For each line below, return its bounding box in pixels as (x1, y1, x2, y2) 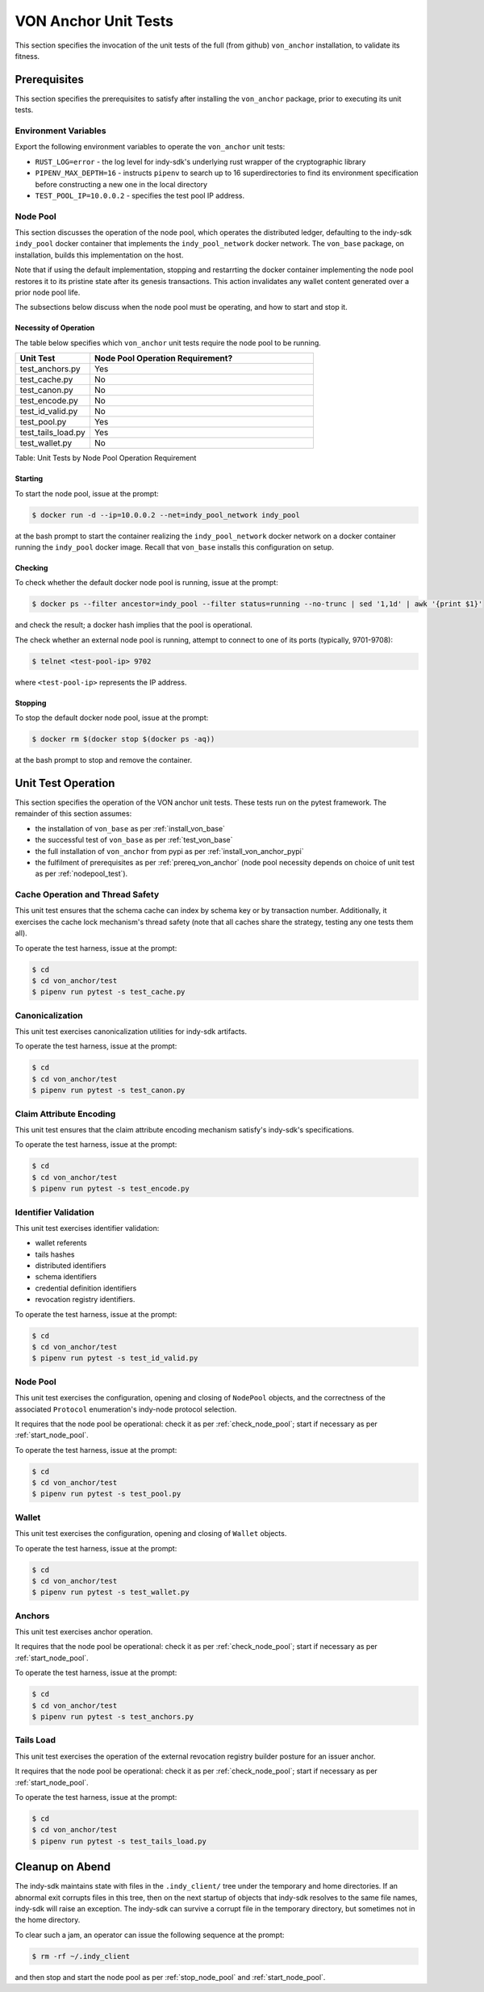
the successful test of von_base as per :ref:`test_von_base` (35, 835, 233, 845)
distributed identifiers (35, 1261, 106, 1270)
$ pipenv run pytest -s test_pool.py (31, 1489, 181, 1499)
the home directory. (15, 1915, 81, 1925)
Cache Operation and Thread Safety (15, 889, 160, 900)
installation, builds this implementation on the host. (15, 250, 184, 260)
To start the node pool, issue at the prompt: (15, 488, 159, 498)
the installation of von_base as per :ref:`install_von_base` (35, 823, 226, 833)
